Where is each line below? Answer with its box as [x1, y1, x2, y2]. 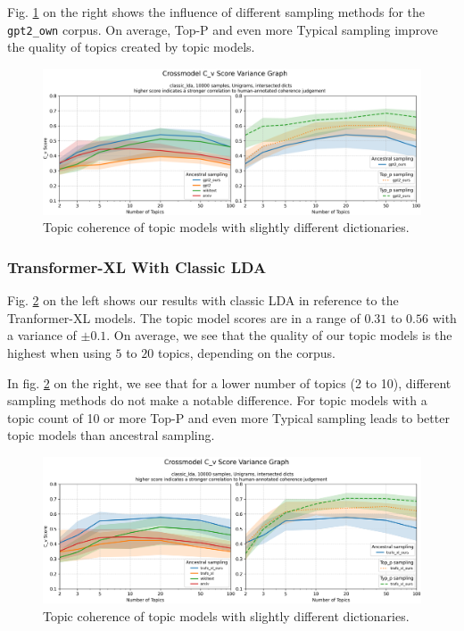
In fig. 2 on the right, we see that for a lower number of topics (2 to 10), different [7, 373, 452, 392]
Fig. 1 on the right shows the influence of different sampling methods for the [7, 3, 426, 21]
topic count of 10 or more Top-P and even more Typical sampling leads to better [7, 408, 450, 427]
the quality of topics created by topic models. [7, 37, 255, 56]
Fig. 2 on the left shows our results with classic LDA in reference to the [7, 291, 399, 310]
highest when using [7, 344, 112, 361]
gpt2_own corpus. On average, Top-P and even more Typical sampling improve [7, 20, 438, 38]
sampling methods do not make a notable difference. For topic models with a [7, 391, 427, 410]
